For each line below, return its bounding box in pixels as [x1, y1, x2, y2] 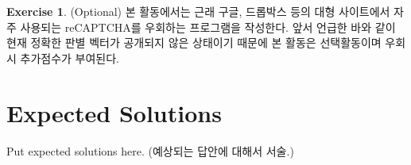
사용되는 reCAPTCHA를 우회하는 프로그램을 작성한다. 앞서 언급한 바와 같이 [20, 18, 396, 35]
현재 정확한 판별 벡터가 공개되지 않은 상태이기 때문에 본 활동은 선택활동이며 [6, 34, 382, 51]
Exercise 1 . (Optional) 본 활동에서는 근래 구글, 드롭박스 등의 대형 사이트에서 [6, 3, 390, 19]
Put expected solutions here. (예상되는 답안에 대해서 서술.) [6, 142, 294, 159]
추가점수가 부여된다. [20, 49, 120, 66]
